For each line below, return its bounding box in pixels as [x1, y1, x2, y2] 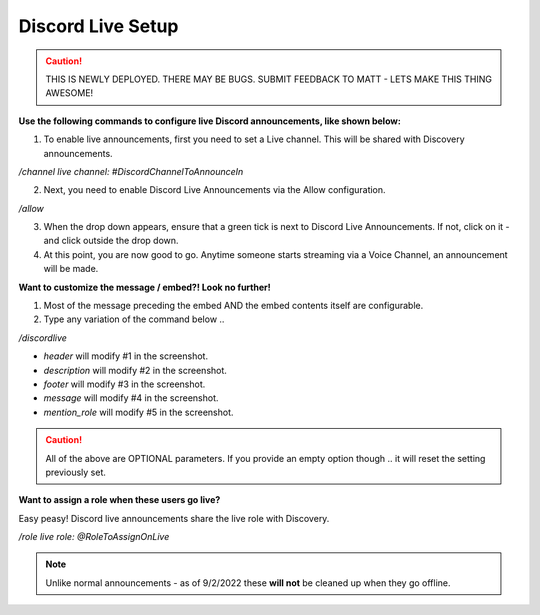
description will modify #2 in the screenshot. [43, 364, 227, 376]
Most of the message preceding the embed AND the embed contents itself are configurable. [43, 300, 424, 312]
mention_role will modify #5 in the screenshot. [43, 406, 234, 418]
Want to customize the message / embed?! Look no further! [18, 281, 271, 293]
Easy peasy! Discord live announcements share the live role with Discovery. [18, 512, 330, 524]
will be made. [43, 263, 99, 275]
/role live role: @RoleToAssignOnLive [18, 531, 170, 543]
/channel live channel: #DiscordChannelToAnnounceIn [18, 165, 244, 177]
